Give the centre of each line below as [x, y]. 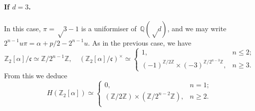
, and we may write [197, 28]
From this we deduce [36, 76]
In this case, [22, 28]
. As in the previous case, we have [140, 42]
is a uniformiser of [109, 28]
